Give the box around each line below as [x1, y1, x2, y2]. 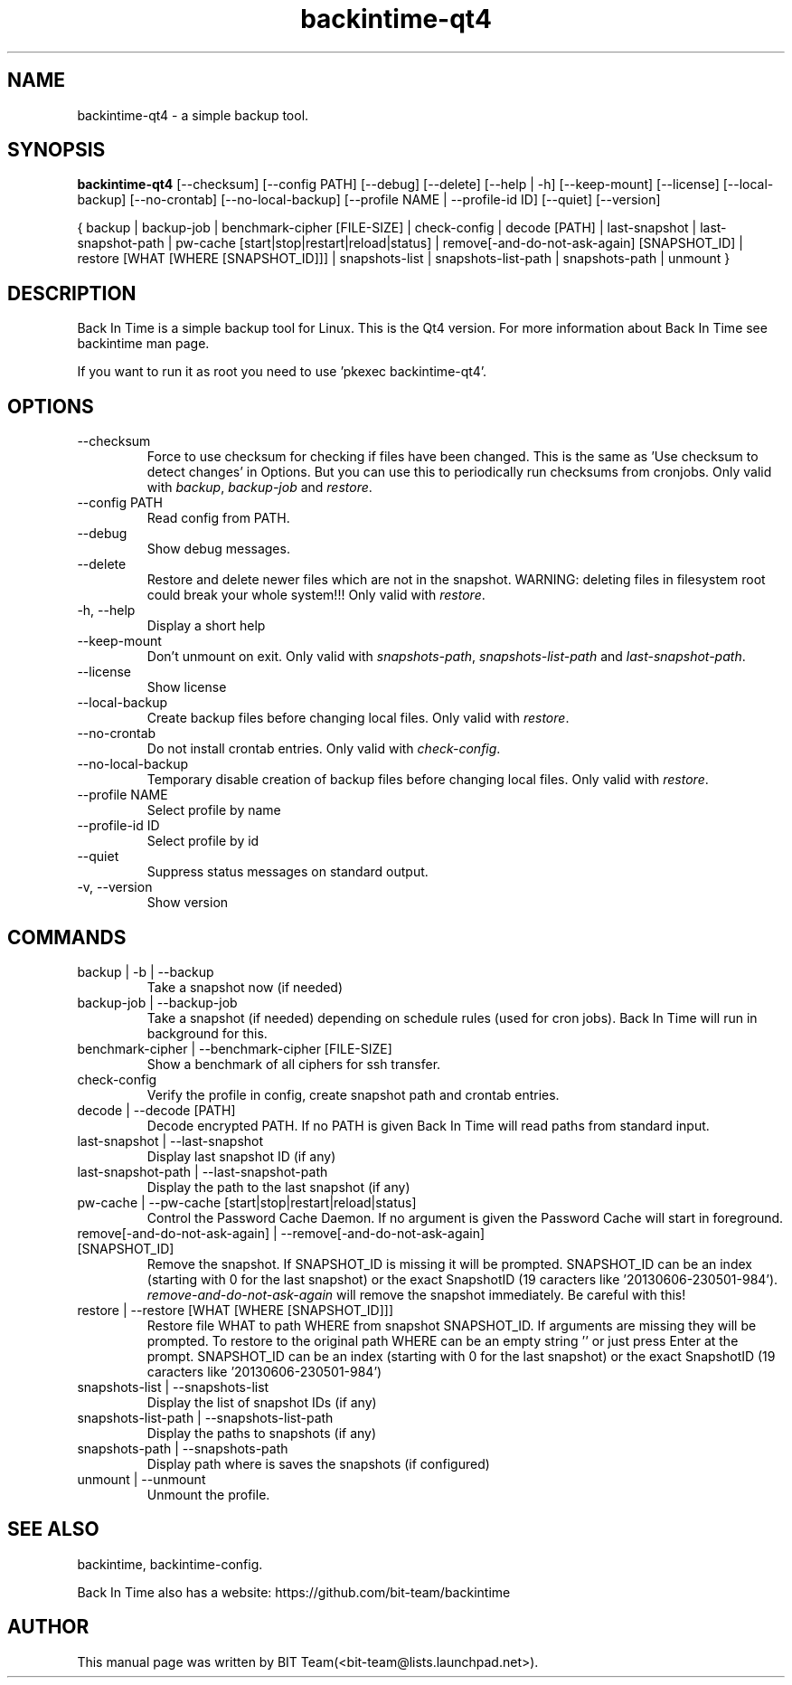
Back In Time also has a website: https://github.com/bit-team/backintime [77, 1584, 511, 1600]
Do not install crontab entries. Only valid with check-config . [146, 741, 501, 757]
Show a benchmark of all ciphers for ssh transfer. [146, 1055, 441, 1072]
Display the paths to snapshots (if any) [146, 1425, 377, 1441]
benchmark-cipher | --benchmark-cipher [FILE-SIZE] [77, 1040, 392, 1056]
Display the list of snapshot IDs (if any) [146, 1394, 377, 1410]
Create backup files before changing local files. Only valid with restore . [146, 710, 570, 726]
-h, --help [77, 602, 136, 619]
